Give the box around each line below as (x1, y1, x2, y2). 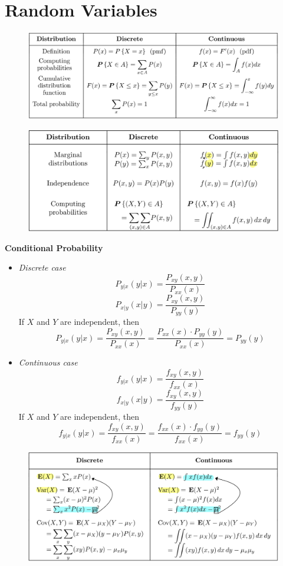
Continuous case (18, 356, 78, 368)
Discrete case (18, 261, 66, 274)
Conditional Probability (5, 241, 103, 254)
